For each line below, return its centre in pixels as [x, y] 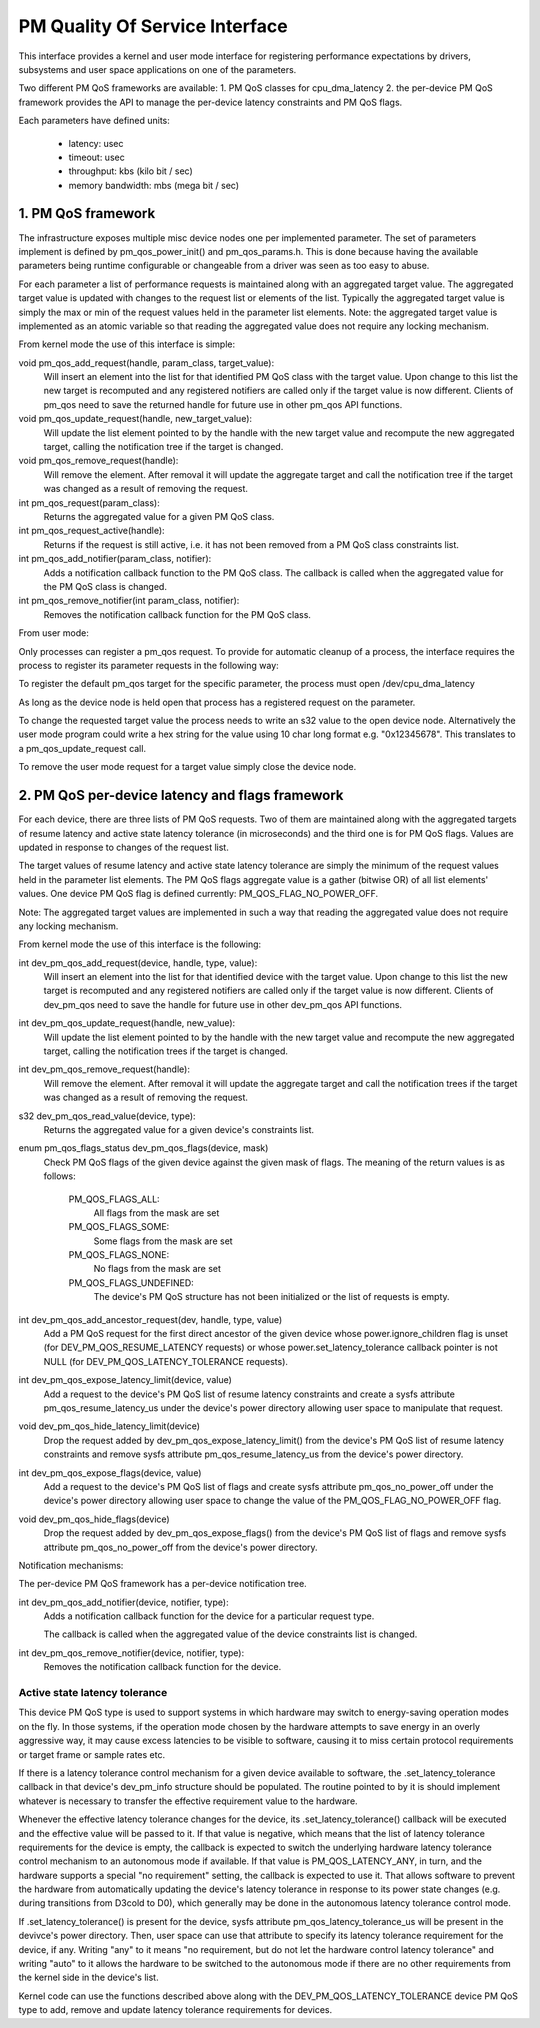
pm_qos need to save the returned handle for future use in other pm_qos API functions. [223, 404]
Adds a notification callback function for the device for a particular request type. [209, 1616]
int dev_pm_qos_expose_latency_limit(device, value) [125, 1380]
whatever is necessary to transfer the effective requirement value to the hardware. [188, 1801]
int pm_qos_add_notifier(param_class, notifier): [115, 559]
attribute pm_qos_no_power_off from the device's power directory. [181, 1547]
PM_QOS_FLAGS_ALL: [114, 1199]
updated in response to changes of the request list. [123, 847]
